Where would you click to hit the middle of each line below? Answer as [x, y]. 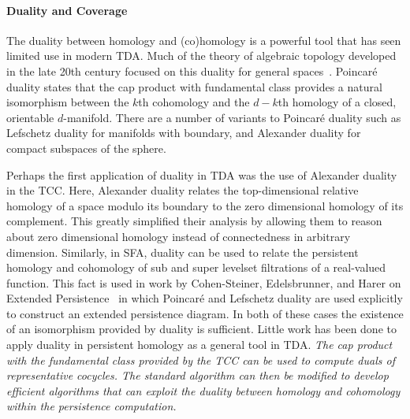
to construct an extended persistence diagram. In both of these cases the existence [205, 313]
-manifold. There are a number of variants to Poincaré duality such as [232, 117]
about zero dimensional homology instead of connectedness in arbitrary [179, 236]
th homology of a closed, [337, 102]
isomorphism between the [68, 102]
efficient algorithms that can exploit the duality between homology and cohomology [203, 390]
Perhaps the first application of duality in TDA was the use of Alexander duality [202, 174]
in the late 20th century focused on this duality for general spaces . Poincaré [192, 70]
